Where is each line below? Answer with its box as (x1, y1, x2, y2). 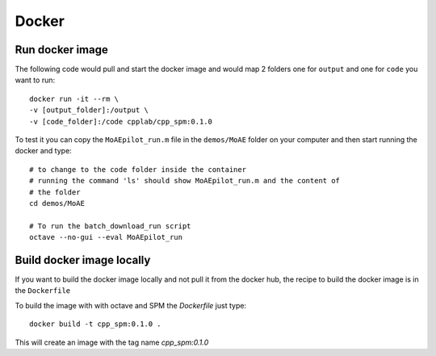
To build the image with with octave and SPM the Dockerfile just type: (15, 300, 246, 310)
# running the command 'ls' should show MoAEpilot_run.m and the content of (29, 176, 341, 186)
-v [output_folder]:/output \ (29, 106, 149, 115)
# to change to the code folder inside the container (29, 165, 246, 174)
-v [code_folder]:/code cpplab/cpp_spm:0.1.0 (29, 117, 213, 126)
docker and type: (15, 146, 72, 156)
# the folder (29, 187, 81, 197)
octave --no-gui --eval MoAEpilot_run (29, 232, 183, 242)
